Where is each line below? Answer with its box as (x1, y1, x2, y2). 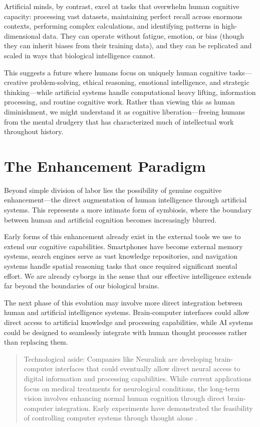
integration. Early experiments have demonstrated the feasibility (55, 402, 253, 413)
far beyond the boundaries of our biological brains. (4, 280, 159, 291)
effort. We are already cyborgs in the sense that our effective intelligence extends (4, 270, 251, 281)
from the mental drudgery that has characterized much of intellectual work (4, 116, 234, 127)
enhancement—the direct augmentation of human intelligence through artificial (4, 194, 247, 205)
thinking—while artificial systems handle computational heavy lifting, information (4, 86, 256, 97)
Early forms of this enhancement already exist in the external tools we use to (4, 231, 241, 242)
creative (4, 77, 28, 87)
